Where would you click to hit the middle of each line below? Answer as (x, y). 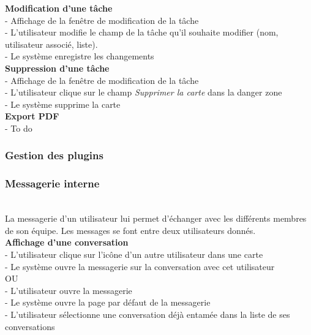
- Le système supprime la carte (63, 104)
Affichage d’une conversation (67, 242)
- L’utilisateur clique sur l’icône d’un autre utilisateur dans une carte (134, 254)
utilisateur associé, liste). (51, 44)
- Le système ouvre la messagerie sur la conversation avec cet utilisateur (140, 266)
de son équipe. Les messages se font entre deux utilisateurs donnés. (130, 230)
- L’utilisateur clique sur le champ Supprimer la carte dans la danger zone (144, 92)
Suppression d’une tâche (57, 68)
